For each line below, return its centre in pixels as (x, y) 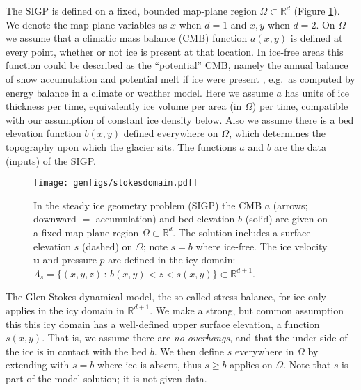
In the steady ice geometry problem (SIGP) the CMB (148, 205)
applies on (251, 365)
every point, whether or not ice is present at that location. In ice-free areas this (175, 51)
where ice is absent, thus (149, 365)
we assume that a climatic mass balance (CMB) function (127, 38)
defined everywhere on (171, 133)
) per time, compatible (300, 106)
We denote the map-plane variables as (87, 24)
